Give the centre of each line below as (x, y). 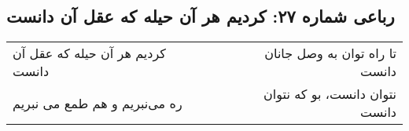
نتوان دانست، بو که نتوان (330, 94)
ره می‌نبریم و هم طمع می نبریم (98, 103)
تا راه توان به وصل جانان (330, 53)
